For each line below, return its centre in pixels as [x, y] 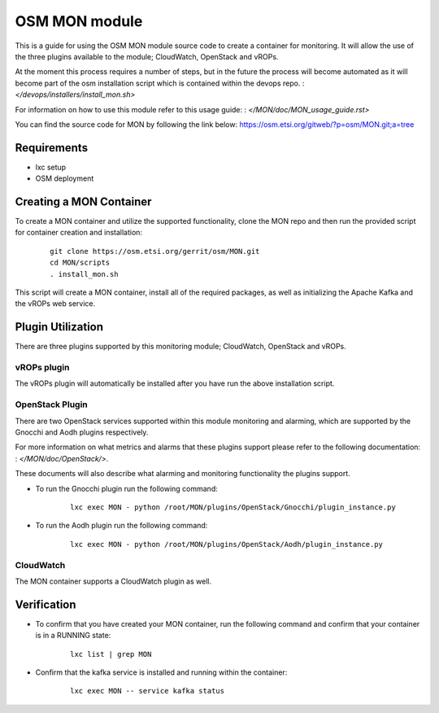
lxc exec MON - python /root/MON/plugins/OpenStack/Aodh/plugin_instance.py [227, 544]
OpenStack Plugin [52, 405]
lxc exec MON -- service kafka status [148, 691]
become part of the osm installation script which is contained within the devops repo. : [160, 83]
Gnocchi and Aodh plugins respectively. [82, 432]
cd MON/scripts [80, 263]
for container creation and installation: [78, 233]
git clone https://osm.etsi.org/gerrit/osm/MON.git [155, 251]
